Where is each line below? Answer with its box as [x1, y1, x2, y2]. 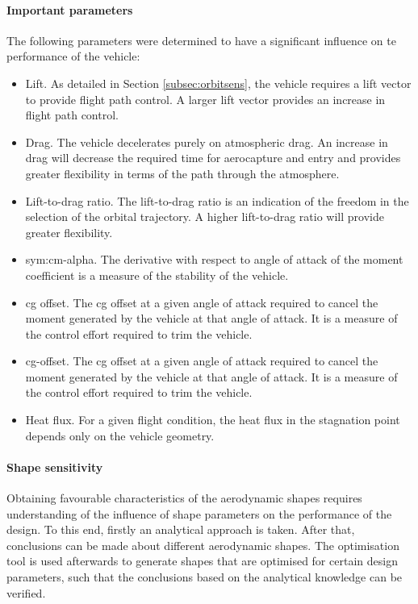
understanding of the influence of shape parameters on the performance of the [6, 505, 392, 522]
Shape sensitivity [6, 458, 103, 475]
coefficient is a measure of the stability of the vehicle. [25, 266, 289, 283]
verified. [6, 584, 46, 601]
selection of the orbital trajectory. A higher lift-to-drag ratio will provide [25, 208, 384, 225]
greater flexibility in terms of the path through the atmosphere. [25, 165, 340, 181]
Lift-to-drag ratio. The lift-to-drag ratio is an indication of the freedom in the [25, 192, 409, 209]
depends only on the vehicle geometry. [25, 427, 215, 444]
